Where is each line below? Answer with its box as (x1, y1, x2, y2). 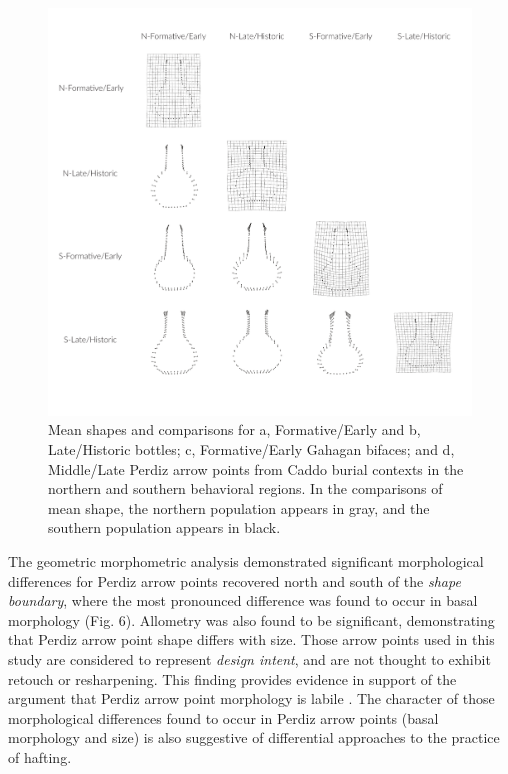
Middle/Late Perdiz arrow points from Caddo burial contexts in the (48, 458, 464, 479)
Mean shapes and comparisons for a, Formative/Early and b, (48, 419, 421, 440)
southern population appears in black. (48, 517, 281, 538)
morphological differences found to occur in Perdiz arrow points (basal (8, 707, 439, 728)
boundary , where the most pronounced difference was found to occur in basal (8, 590, 478, 611)
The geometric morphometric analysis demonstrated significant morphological (8, 550, 484, 571)
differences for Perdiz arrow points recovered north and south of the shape (8, 570, 461, 591)
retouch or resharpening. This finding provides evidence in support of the (8, 668, 457, 689)
